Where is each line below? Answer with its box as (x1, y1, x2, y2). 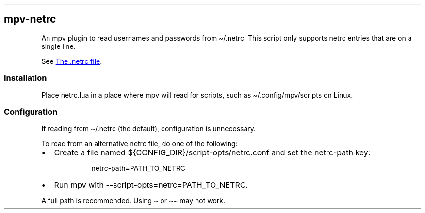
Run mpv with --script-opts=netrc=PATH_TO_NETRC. (54, 180, 248, 190)
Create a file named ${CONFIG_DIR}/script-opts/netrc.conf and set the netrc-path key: (54, 148, 371, 158)
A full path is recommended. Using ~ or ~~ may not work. (41, 197, 226, 205)
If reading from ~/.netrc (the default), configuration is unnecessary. (41, 124, 256, 133)
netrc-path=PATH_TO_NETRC (91, 164, 186, 173)
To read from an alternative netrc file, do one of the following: (41, 139, 238, 148)
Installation (4, 73, 47, 83)
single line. (41, 42, 76, 50)
